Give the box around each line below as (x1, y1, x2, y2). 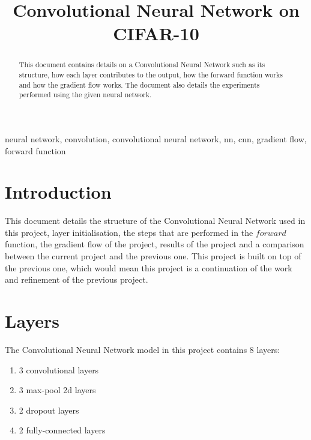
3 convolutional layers (19, 363, 99, 376)
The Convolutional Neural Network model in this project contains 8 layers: (5, 343, 280, 355)
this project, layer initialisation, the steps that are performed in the (5, 226, 253, 238)
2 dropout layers (19, 403, 79, 416)
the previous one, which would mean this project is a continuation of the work (5, 261, 292, 274)
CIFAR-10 (113, 21, 199, 46)
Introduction (5, 179, 112, 204)
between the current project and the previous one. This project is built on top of (5, 250, 301, 262)
